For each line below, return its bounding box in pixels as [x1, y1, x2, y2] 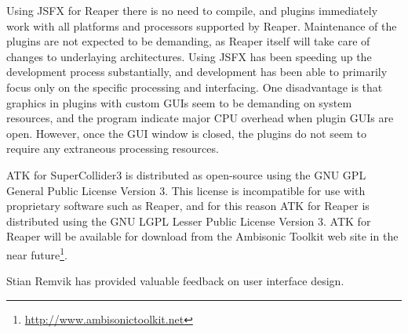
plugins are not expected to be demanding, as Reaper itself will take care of [6, 33, 370, 49]
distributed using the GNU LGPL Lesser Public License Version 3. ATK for [6, 212, 371, 229]
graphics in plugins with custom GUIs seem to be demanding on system [6, 94, 352, 110]
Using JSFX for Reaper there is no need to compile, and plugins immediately [6, 2, 378, 18]
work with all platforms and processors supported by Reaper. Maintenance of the [6, 17, 397, 34]
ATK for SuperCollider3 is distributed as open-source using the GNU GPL [6, 166, 366, 183]
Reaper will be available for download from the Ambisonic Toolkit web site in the [6, 228, 399, 244]
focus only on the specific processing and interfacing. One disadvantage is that [6, 78, 383, 95]
